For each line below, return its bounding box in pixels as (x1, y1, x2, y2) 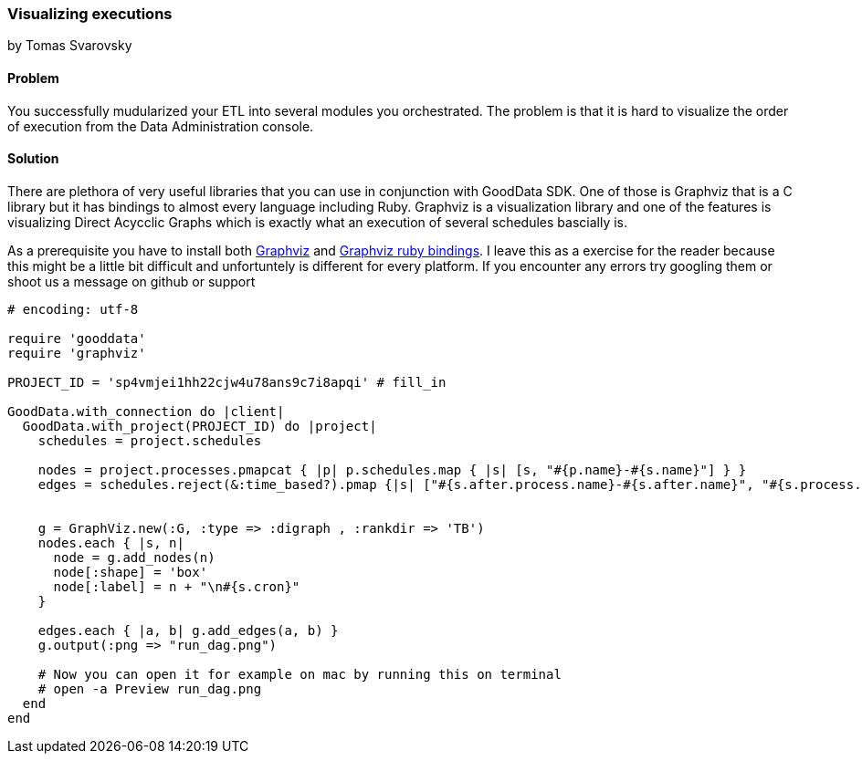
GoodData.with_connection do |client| (7, 403, 285, 419)
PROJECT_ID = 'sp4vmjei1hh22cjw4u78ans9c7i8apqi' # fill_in (7, 374, 447, 390)
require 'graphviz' (7, 345, 146, 360)
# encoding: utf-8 (7, 301, 139, 317)
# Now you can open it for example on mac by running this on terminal (37, 666, 562, 682)
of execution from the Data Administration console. (7, 118, 314, 134)
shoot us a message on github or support (7, 273, 256, 289)
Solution (7, 151, 59, 167)
